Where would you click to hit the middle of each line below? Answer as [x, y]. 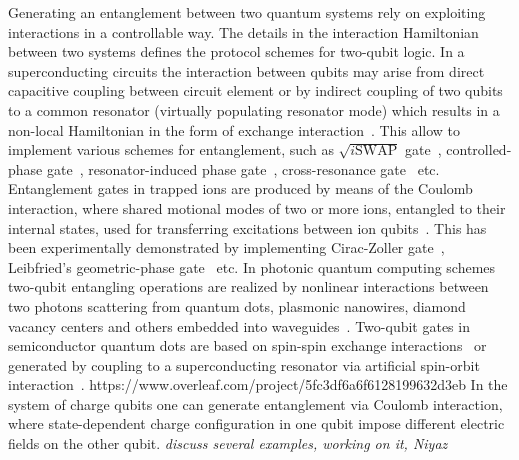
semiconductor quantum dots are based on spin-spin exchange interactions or [247, 345]
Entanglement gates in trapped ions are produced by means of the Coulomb [240, 188]
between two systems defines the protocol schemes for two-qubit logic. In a [236, 51]
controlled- [479, 149]
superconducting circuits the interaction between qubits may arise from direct [246, 70]
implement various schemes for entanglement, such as [171, 149]
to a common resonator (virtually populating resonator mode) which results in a [254, 109]
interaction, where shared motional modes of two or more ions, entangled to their [257, 207]
